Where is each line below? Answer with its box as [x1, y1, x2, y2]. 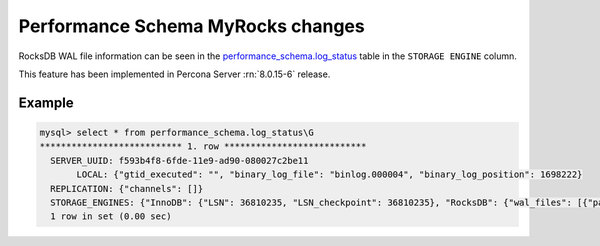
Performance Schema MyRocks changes [18, 15, 365, 37]
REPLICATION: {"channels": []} [50, 183, 204, 194]
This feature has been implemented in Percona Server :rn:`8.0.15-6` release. [18, 68, 331, 80]
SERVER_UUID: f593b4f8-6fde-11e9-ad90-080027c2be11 [50, 155, 309, 166]
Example [18, 94, 74, 111]
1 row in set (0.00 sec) [50, 211, 172, 222]
